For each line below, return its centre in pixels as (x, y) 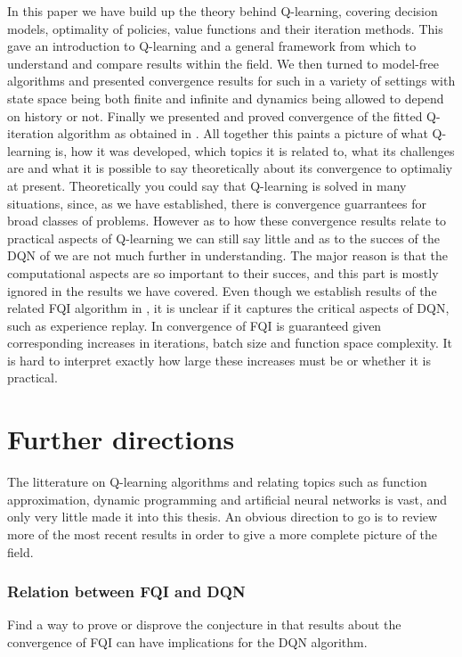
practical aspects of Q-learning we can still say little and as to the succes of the (223, 238)
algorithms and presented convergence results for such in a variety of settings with (231, 81)
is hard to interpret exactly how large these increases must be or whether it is (219, 360)
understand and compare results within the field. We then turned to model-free (223, 63)
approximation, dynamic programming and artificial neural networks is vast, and (227, 499)
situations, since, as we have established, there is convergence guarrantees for (217, 203)
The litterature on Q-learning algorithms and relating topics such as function (217, 482)
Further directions (121, 439)
